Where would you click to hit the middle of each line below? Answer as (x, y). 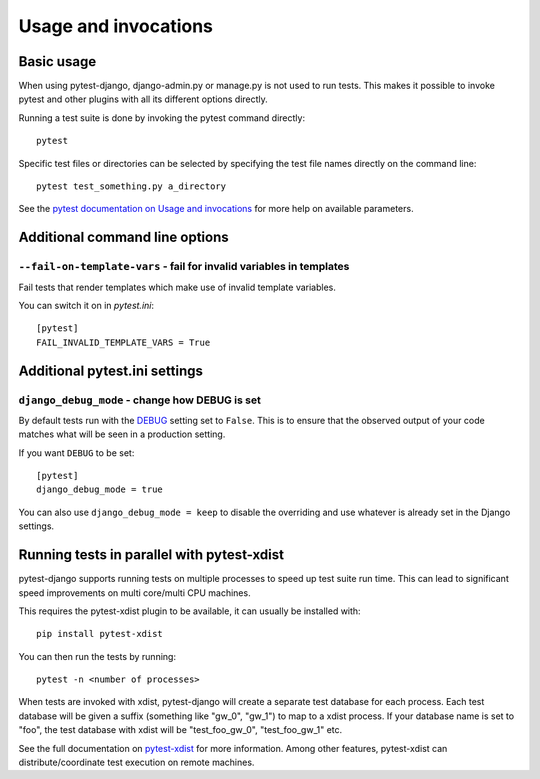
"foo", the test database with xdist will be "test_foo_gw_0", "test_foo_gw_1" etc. (180, 730)
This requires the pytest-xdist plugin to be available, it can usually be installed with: (189, 611)
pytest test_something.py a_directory (131, 186)
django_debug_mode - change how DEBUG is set (140, 400)
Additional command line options (123, 237)
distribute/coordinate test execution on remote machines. (136, 762)
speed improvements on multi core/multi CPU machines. (134, 592)
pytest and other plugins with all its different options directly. (143, 99)
